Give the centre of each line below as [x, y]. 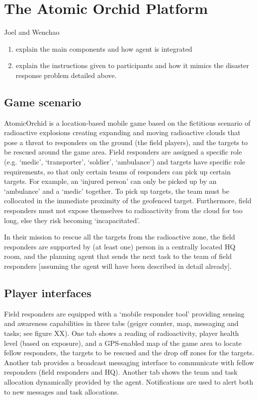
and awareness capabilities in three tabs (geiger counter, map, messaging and [121, 323]
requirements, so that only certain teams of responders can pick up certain [117, 171]
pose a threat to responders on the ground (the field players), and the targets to [126, 142]
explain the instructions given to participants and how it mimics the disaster [132, 65]
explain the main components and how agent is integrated [104, 48]
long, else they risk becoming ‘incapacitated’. [72, 220]
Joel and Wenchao [32, 32]
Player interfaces [48, 293]
